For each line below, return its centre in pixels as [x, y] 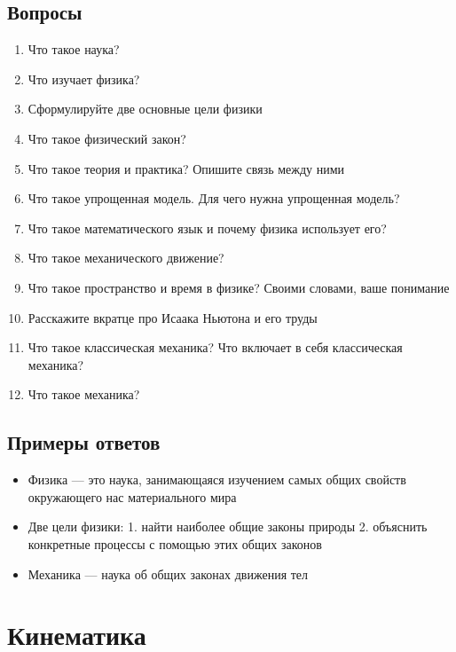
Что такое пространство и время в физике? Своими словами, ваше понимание [239, 287]
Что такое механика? [84, 394]
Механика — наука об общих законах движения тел [168, 573]
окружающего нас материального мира [132, 496]
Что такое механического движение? [126, 258]
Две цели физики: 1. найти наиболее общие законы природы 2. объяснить [228, 526]
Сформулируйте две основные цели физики [145, 109]
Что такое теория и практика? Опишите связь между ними [186, 168]
